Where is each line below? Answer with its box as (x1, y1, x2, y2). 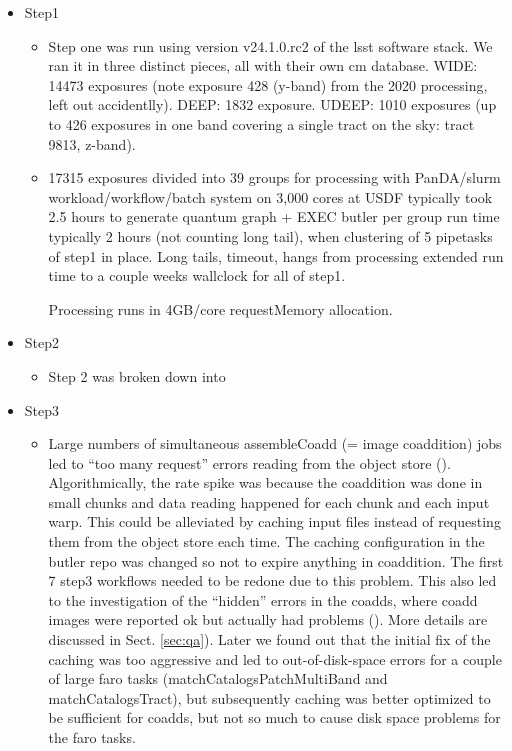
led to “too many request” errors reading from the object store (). (48, 452, 451, 473)
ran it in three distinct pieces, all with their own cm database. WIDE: (48, 55, 478, 76)
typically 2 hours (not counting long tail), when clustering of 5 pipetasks (48, 225, 493, 246)
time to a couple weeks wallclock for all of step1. (48, 265, 346, 286)
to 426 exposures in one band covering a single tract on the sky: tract (48, 113, 475, 134)
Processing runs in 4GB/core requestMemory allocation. (48, 298, 393, 319)
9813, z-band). (48, 133, 136, 154)
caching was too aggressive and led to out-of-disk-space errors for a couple (48, 648, 502, 669)
